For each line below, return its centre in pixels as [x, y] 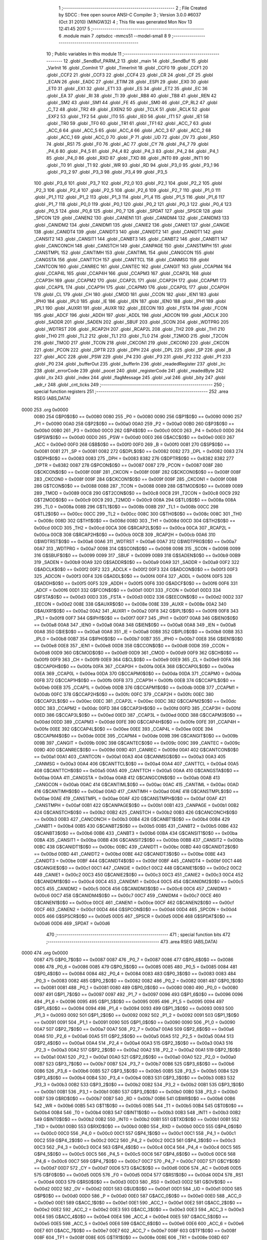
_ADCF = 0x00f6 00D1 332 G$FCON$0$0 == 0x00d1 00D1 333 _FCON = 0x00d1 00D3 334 [127, 590]
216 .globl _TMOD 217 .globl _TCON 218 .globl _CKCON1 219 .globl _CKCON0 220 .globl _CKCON [132, 343]
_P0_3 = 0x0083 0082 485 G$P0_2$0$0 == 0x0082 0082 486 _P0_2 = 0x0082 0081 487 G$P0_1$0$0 [139, 981]
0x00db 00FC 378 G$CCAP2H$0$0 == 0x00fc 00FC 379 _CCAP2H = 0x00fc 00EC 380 [124, 694]
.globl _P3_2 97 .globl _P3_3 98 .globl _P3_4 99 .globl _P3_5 [107, 172]
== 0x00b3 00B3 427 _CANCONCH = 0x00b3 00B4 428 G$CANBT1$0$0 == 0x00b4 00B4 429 [132, 819]
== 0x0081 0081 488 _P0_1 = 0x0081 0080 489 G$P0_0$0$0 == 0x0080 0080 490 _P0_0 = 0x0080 [136, 988]
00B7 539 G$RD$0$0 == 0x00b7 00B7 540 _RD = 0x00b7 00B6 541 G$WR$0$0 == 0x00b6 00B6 [135, 1099]
